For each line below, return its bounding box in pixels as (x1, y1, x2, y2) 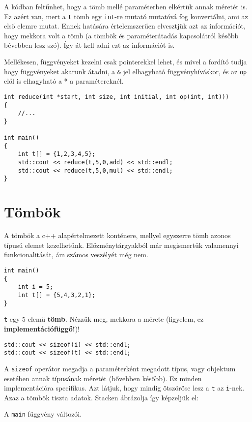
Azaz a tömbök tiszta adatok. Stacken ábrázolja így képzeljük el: (4, 392, 198, 402)
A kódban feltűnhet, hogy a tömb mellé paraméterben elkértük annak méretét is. (4, 1, 248, 11)
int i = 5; (18, 283, 54, 291)
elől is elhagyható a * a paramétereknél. (4, 76, 124, 86)
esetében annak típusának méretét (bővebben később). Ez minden (4, 373, 202, 383)
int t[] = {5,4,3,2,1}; (18, 291, 96, 299)
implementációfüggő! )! (4, 323, 80, 333)
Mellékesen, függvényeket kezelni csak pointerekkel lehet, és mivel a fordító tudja (4, 57, 247, 67)
